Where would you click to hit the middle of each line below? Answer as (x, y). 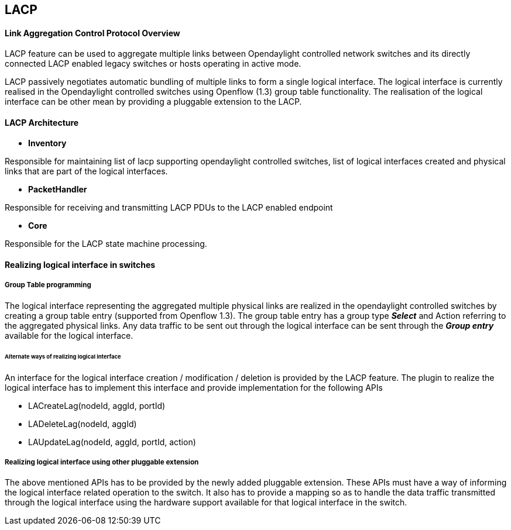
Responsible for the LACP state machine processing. (106, 244)
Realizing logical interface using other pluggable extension (102, 462)
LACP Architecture (42, 122)
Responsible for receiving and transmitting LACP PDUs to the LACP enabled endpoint (169, 208)
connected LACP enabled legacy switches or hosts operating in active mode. (153, 64)
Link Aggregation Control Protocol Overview (92, 33)
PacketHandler (58, 190)
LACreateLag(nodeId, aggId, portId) (97, 405)
